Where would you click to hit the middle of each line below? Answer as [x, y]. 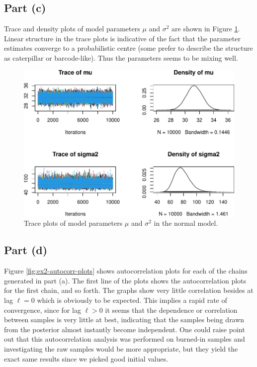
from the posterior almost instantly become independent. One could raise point [125, 329]
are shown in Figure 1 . [206, 29]
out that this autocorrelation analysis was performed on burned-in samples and [125, 339]
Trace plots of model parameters [73, 223]
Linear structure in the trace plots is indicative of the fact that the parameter [122, 38]
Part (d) [26, 250]
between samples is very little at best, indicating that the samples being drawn [124, 320]
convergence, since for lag [43, 310]
